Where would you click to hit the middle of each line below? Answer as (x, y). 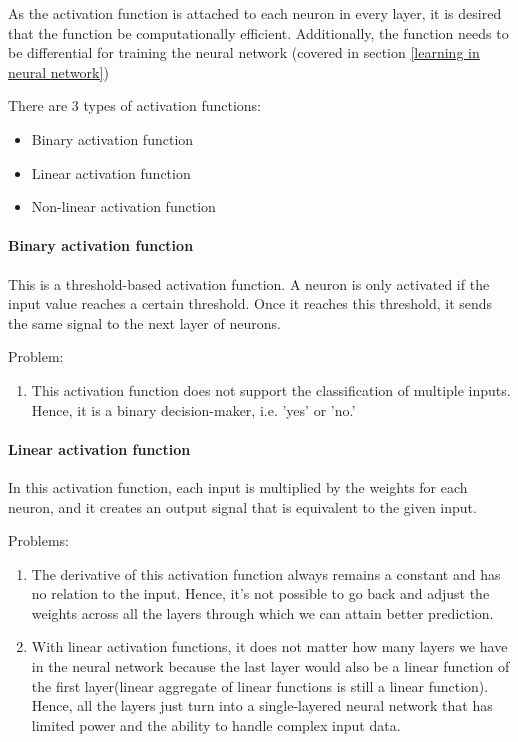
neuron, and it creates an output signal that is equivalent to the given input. (242, 506)
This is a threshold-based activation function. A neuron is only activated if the (249, 283)
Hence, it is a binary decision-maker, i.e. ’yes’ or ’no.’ (193, 409)
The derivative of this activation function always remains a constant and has (266, 573)
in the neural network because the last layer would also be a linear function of (270, 666)
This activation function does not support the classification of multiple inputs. (271, 389)
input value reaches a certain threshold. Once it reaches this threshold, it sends (250, 303)
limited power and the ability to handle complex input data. (216, 724)
